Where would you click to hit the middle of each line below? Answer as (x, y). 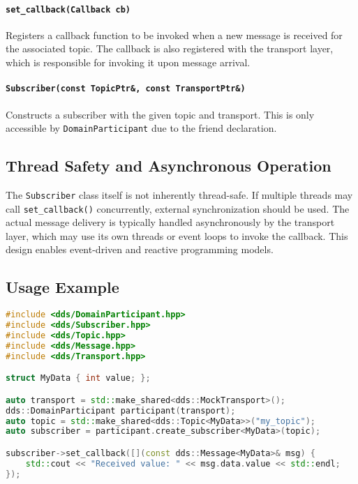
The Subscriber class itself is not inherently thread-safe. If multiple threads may (179, 194)
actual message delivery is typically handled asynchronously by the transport (170, 222)
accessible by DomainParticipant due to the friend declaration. (141, 128)
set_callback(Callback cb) (68, 9)
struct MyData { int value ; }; (78, 378)
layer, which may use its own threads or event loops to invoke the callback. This (177, 235)
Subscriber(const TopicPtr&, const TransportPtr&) (126, 89)
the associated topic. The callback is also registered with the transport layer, (170, 48)
